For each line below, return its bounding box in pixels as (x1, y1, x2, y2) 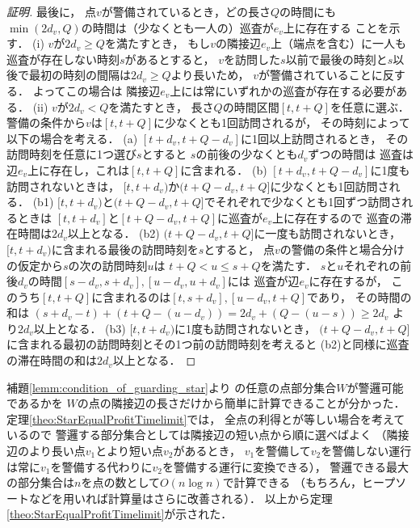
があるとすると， (124, 50, 215, 67)
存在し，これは (50, 161, 130, 178)
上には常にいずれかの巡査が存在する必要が (170, 82, 397, 99)
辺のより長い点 (6, 442, 86, 459)
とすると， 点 (204, 240, 275, 257)
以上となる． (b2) (67, 225, 160, 242)
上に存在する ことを (283, 19, 389, 36)
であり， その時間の (307, 288, 412, 305)
